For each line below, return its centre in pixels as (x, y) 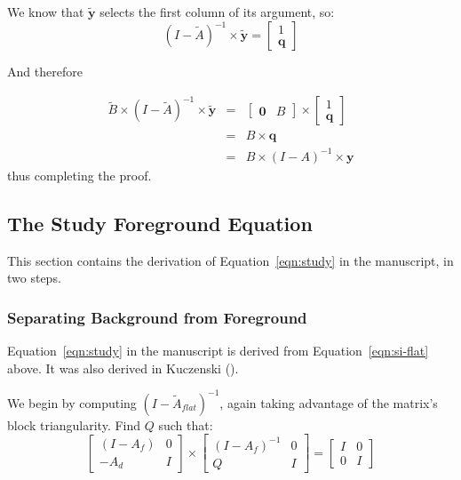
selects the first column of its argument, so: (217, 12)
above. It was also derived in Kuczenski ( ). (123, 368)
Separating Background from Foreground (157, 317)
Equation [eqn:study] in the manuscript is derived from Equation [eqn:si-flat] (218, 350)
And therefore (45, 72)
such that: (186, 424)
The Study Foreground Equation (160, 223)
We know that (46, 12)
